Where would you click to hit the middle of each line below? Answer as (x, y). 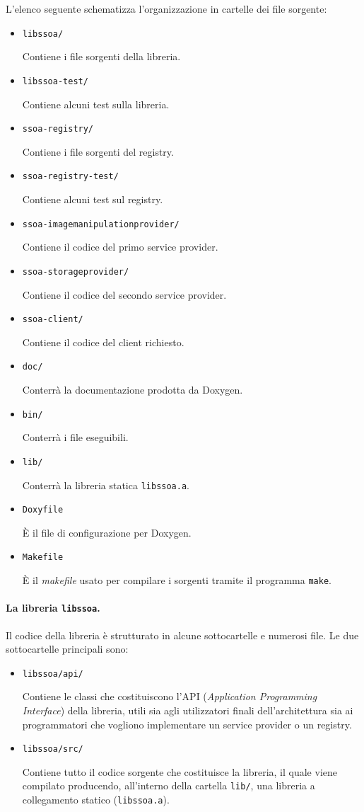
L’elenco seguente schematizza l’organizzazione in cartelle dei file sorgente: (166, 8)
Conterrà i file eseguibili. (75, 437)
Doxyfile (43, 510)
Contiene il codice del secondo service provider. (124, 294)
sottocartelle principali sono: (67, 649)
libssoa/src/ (53, 749)
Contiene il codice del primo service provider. (120, 247)
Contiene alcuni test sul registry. (93, 199)
